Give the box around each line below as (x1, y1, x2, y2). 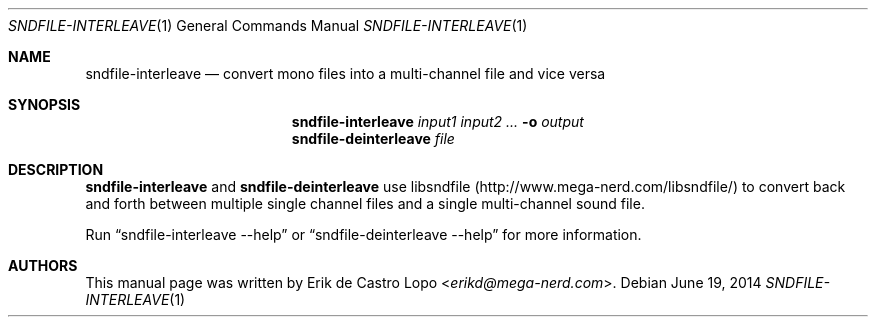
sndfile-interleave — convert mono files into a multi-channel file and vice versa (85, 65, 606, 82)
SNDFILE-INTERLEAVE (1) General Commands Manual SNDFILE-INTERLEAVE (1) (8, 17, 528, 34)
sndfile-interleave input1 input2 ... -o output (291, 113, 584, 130)
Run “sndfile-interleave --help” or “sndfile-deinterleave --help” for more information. (85, 226, 642, 243)
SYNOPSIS (8, 96, 81, 113)
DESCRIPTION (8, 161, 104, 178)
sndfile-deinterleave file (291, 130, 455, 147)
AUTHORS (8, 257, 78, 274)
